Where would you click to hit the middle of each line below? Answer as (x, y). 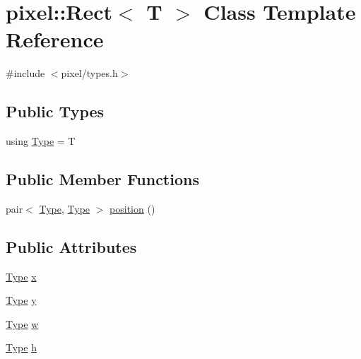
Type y (21, 300)
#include (25, 73)
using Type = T (41, 141)
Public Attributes (71, 246)
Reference (55, 39)
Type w (22, 323)
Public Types (55, 111)
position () (132, 208)
